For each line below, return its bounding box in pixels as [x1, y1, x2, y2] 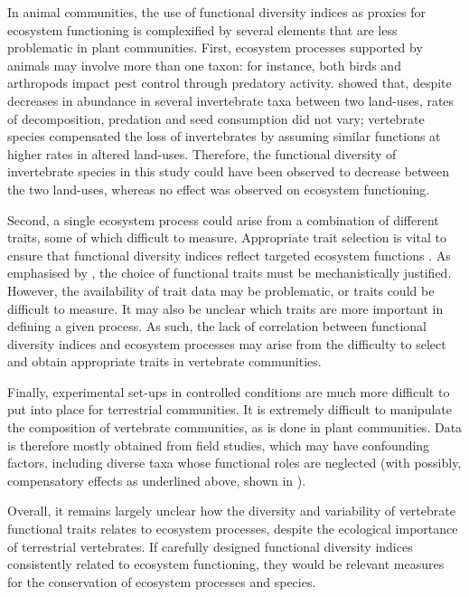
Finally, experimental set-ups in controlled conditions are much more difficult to [7, 382, 450, 401]
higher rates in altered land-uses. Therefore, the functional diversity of [7, 144, 397, 163]
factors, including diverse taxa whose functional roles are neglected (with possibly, [7, 453, 462, 472]
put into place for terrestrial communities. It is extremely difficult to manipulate [7, 400, 452, 419]
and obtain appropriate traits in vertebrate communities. [7, 352, 322, 371]
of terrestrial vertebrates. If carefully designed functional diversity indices [7, 536, 413, 555]
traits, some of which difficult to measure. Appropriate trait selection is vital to [7, 228, 446, 247]
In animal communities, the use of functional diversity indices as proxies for [7, 3, 426, 21]
